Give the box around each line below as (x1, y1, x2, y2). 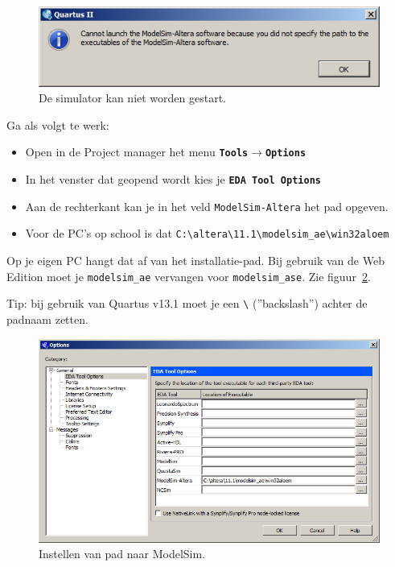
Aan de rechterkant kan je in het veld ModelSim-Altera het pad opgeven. (25, 197, 389, 214)
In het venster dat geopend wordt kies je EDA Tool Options (25, 171, 321, 188)
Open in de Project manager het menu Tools (25, 143, 249, 160)
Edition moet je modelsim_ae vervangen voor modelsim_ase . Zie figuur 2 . (6, 267, 371, 284)
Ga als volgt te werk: (6, 116, 109, 133)
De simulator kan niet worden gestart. (39, 89, 227, 106)
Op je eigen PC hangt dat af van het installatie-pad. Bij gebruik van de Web (6, 252, 385, 269)
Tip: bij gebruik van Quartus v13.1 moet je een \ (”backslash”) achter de (6, 295, 368, 312)
